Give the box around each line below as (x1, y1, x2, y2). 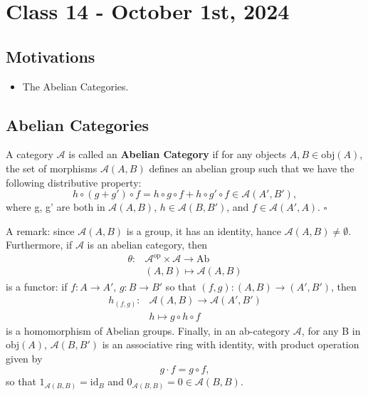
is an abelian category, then (87, 237, 208, 252)
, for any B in (301, 323, 361, 338)
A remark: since (6, 223, 75, 238)
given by (6, 350, 43, 365)
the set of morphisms (6, 160, 98, 175)
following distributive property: (6, 174, 142, 189)
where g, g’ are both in (6, 199, 105, 214)
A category (6, 147, 53, 162)
